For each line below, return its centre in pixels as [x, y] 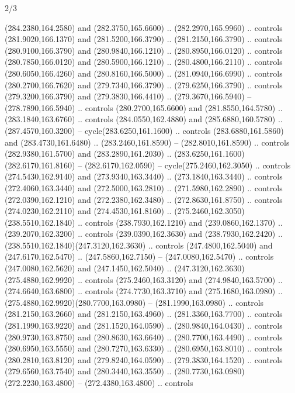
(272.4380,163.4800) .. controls [139, 382]
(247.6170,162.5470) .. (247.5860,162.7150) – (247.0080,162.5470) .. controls [139, 256]
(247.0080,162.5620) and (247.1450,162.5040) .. [88, 268]
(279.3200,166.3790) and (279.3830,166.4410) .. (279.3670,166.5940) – [128, 96]
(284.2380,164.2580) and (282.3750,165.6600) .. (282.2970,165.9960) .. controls [144, 27]
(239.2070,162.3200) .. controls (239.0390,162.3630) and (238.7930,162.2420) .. [144, 234]
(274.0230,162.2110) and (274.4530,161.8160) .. [88, 211]
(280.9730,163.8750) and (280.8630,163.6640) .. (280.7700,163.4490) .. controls [144, 337]
